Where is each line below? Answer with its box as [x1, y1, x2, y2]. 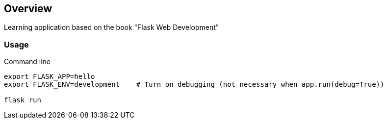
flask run [4, 96, 41, 104]
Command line [4, 57, 51, 66]
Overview [4, 2, 52, 15]
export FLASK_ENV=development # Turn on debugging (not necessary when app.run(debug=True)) [4, 80, 385, 89]
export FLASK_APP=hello [4, 73, 95, 81]
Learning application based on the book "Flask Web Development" [4, 23, 219, 32]
